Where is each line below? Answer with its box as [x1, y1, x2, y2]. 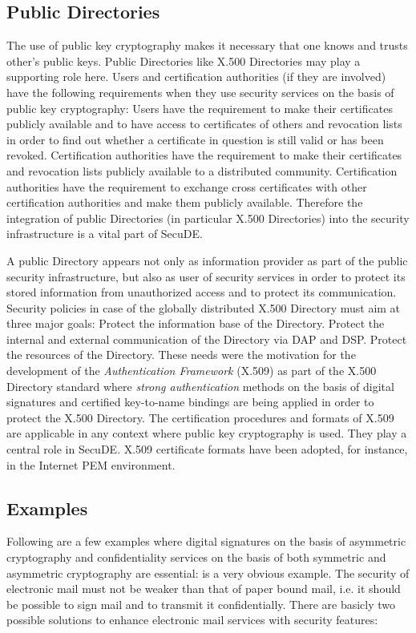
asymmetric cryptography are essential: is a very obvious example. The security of [6, 564, 410, 581]
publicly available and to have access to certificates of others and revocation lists [6, 115, 402, 132]
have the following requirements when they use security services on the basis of [6, 83, 394, 100]
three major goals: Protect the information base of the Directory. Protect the [6, 315, 385, 332]
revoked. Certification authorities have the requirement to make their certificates [6, 147, 402, 163]
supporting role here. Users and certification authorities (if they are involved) [6, 68, 386, 85]
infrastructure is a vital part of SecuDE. [6, 225, 203, 242]
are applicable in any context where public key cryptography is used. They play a [6, 425, 407, 441]
